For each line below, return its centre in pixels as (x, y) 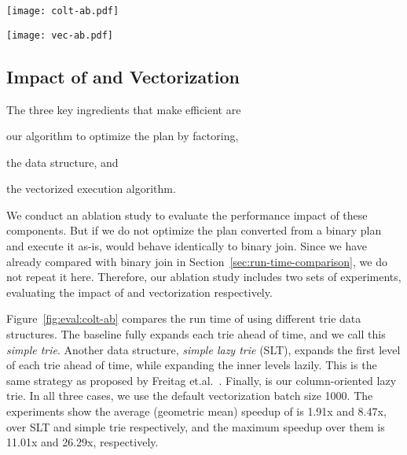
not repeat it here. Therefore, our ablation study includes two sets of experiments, (204, 277)
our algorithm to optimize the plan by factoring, (123, 136)
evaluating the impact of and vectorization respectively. (139, 292)
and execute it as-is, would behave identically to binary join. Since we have (187, 246)
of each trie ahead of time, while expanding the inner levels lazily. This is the (192, 365)
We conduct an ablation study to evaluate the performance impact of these (187, 215)
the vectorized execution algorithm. (91, 189)
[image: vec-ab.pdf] (60, 35)
